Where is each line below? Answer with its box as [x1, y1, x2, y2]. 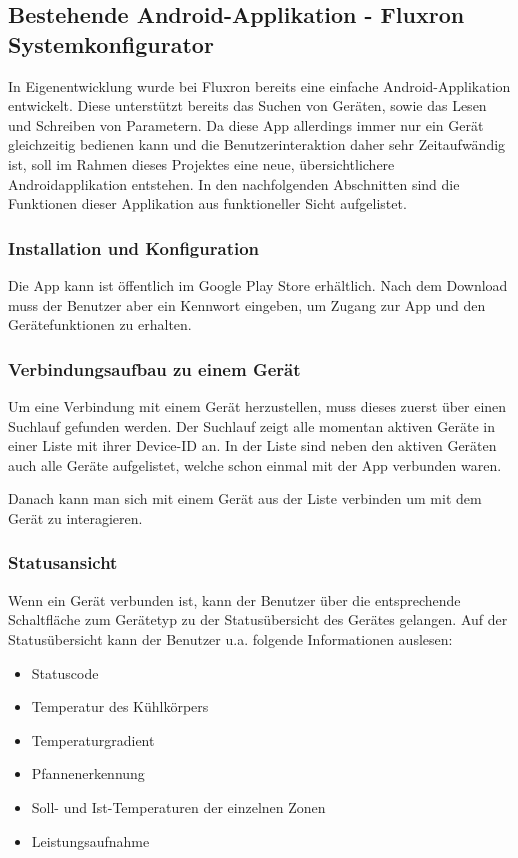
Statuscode [31, 662, 99, 683]
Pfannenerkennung [31, 763, 145, 784]
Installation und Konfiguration [8, 235, 260, 260]
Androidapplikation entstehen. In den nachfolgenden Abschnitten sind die [8, 173, 460, 194]
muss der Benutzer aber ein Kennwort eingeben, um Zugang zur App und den [8, 294, 486, 315]
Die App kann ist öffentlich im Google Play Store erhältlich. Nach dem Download [8, 274, 508, 295]
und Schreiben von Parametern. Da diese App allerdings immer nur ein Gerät [8, 114, 484, 135]
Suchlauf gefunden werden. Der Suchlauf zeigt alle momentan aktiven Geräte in [8, 415, 495, 436]
